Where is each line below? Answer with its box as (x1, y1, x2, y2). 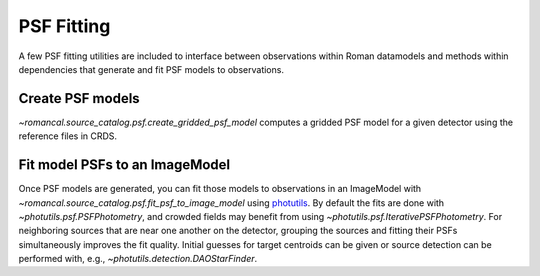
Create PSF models (18, 90, 140, 107)
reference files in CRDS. (18, 130, 118, 142)
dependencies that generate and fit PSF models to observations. (18, 63, 285, 75)
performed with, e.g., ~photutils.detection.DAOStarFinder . (18, 253, 258, 265)
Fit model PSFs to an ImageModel (18, 156, 231, 174)
